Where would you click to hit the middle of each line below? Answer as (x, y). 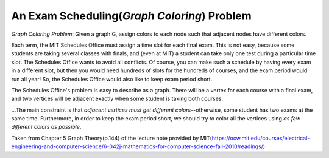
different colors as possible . (46, 127)
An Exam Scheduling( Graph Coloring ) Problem (132, 16)
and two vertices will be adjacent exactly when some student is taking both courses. (117, 99)
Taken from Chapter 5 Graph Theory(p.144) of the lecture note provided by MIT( (112, 138)
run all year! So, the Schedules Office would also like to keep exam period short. (112, 79)
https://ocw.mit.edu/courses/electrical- (261, 138)
